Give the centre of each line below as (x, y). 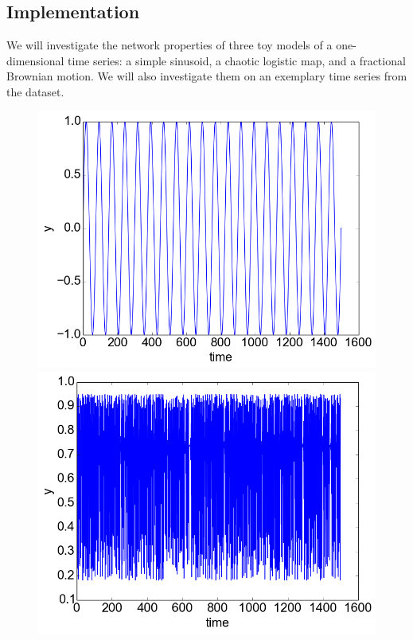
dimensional (35, 60)
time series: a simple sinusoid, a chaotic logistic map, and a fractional (237, 60)
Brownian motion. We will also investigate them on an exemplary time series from (207, 76)
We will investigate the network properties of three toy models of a (169, 45)
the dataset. (35, 91)
